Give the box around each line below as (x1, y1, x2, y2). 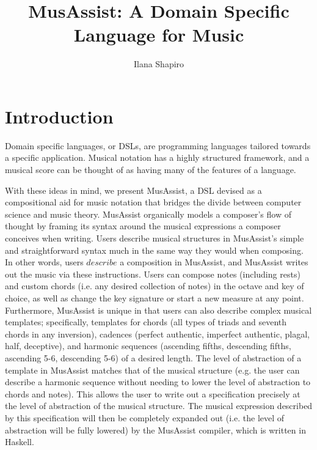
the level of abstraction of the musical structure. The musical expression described (5, 399, 313, 412)
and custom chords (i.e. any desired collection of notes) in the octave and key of (5, 279, 304, 292)
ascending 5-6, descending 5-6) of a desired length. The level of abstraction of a (5, 351, 302, 364)
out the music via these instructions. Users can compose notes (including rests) (5, 267, 301, 280)
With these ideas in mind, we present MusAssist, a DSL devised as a (5, 183, 262, 196)
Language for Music (73, 22, 244, 47)
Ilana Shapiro (133, 57, 184, 70)
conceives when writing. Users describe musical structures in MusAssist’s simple (5, 232, 304, 244)
